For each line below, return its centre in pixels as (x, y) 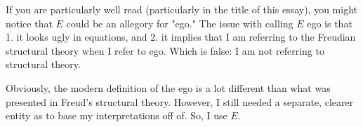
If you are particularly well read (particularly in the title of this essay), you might (181, 9)
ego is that (330, 23)
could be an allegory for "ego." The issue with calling (180, 23)
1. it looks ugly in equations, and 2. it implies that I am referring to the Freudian (181, 37)
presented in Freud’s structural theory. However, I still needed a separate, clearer (180, 101)
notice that (29, 23)
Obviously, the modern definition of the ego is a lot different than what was (168, 87)
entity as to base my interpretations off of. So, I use (117, 115)
